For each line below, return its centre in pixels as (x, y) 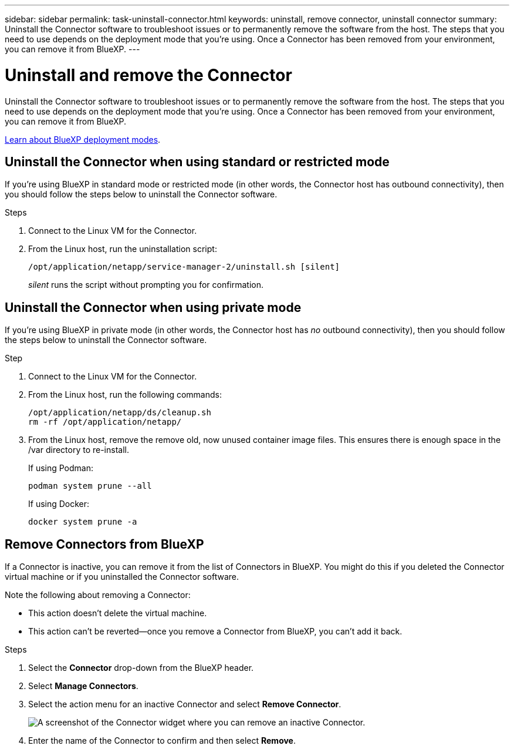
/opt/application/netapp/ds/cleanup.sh (120, 413)
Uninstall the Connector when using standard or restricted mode (197, 162)
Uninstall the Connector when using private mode (153, 307)
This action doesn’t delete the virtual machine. (118, 613)
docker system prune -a (83, 522)
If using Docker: (59, 504)
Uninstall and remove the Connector (148, 75)
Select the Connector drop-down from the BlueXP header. (141, 668)
